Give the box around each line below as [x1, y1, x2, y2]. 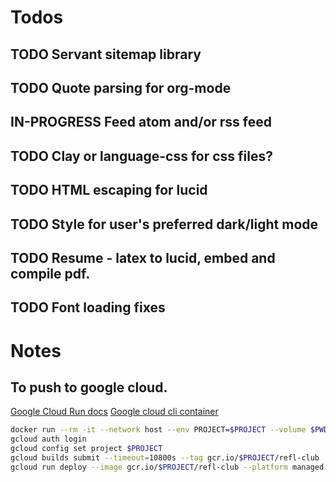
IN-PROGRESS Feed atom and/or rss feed [10, 114, 273, 131]
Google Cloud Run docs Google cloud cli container [10, 406, 219, 418]
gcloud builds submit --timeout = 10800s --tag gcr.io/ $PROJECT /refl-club [10, 452, 320, 463]
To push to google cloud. [10, 379, 168, 396]
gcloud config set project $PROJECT [10, 444, 163, 454]
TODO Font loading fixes [10, 299, 166, 316]
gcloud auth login [10, 434, 87, 445]
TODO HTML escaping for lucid [10, 182, 208, 199]
